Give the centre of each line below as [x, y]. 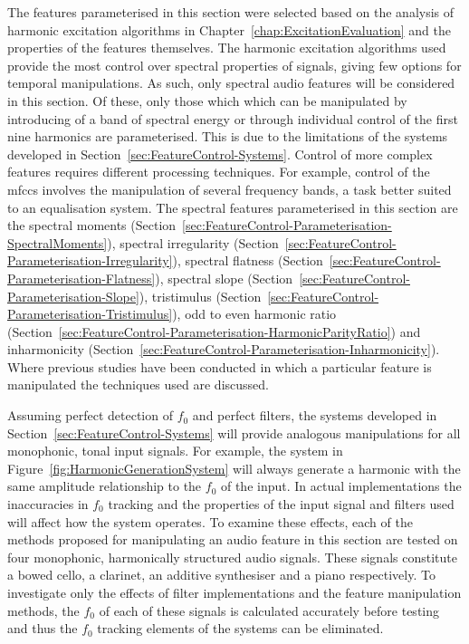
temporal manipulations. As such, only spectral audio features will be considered [231, 83]
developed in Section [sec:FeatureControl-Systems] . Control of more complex [220, 154]
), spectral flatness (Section [248, 260]
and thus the [43, 628]
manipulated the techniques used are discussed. [138, 384]
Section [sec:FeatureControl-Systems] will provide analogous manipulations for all [234, 433]
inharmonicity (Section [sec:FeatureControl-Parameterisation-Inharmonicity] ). [224, 349]
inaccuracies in [48, 504]
